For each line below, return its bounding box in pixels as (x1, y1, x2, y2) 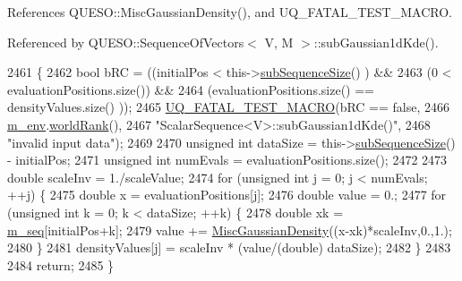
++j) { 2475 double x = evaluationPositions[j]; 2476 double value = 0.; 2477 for (7, 185, 447, 204)
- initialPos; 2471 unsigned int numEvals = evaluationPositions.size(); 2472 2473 (7, 150, 448, 169)
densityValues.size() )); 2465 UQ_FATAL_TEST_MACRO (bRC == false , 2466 (7, 98, 450, 116)
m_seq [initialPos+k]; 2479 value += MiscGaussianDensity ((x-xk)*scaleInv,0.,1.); (7, 220, 452, 239)
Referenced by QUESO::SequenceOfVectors (7, 32, 244, 51)
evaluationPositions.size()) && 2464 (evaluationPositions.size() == (7, 80, 374, 98)
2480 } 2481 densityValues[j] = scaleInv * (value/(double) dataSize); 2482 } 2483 (7, 238, 451, 257)
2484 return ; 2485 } (7, 255, 115, 274)
